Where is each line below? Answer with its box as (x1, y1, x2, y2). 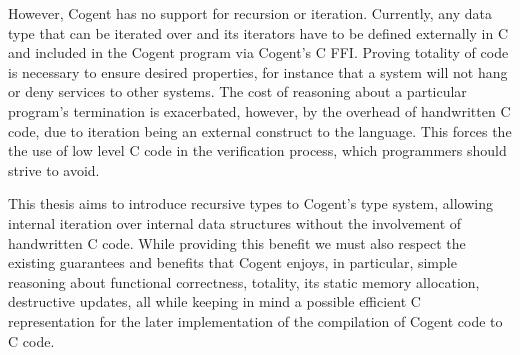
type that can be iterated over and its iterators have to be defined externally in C (8, 22, 509, 43)
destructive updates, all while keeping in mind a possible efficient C (8, 291, 421, 312)
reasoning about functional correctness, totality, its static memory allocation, (8, 271, 480, 292)
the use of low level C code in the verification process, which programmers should (8, 140, 507, 161)
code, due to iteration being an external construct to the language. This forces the (8, 120, 512, 141)
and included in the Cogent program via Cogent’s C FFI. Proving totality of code (8, 42, 509, 63)
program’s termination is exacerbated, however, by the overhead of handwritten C (8, 100, 511, 121)
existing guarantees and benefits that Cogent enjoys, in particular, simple (8, 252, 457, 273)
